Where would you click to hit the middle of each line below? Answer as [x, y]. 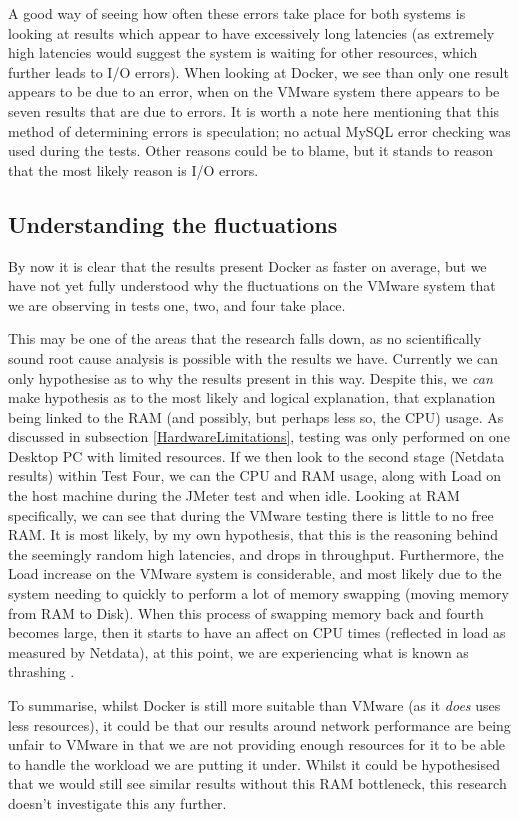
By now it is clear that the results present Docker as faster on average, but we [247, 265]
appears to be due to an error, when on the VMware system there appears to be [254, 91]
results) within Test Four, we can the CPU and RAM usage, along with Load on [255, 475]
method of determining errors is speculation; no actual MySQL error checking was [259, 130]
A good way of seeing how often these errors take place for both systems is [237, 13]
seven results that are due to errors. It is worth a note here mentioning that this [254, 110]
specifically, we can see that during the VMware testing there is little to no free [251, 514]
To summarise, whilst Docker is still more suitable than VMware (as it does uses [254, 705]
